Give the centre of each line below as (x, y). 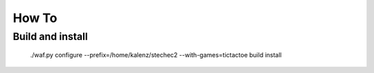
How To (35, 18)
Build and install (50, 36)
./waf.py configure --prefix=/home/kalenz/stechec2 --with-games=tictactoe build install (156, 55)
